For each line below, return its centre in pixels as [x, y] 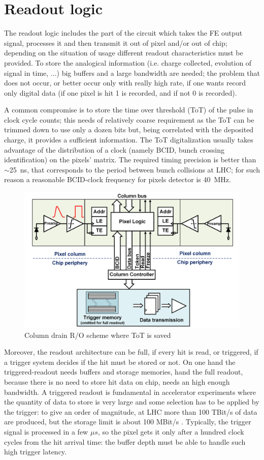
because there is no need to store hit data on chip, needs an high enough [117, 382]
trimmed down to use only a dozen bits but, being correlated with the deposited [129, 130]
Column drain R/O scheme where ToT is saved [98, 335]
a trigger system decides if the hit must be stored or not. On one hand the [120, 362]
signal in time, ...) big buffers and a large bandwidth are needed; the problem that [132, 73]
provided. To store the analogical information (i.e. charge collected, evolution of [128, 62]
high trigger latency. [35, 452]
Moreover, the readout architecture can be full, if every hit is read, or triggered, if [131, 352]
